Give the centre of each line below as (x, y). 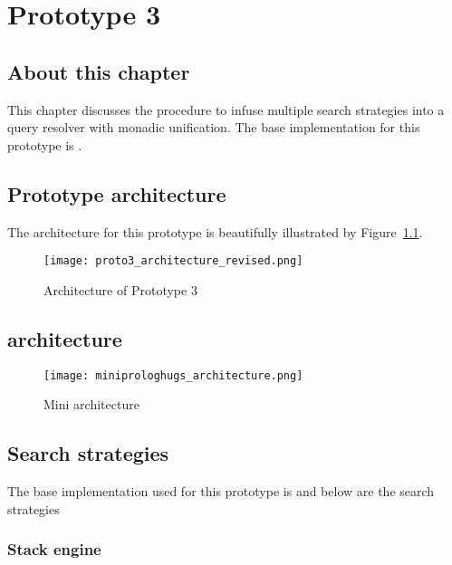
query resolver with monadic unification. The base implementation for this (214, 127)
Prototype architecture (117, 193)
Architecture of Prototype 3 (120, 289)
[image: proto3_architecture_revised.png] (173, 261)
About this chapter (99, 71)
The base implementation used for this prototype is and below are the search (221, 491)
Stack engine (54, 549)
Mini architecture (91, 404)
